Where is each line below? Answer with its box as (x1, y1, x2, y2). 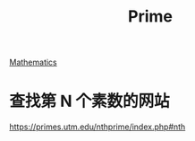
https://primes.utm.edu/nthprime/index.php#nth (9, 121, 186, 132)
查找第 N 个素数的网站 (9, 92, 170, 111)
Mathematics (9, 57, 58, 68)
